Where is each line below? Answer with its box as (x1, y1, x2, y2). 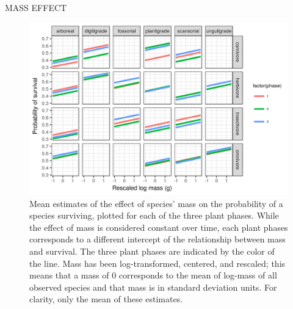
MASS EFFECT (5, 1, 67, 13)
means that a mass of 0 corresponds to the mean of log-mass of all (29, 269, 277, 282)
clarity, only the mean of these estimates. (29, 293, 183, 305)
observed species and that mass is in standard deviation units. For (29, 280, 277, 293)
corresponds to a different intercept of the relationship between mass (29, 233, 286, 245)
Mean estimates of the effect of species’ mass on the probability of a (29, 197, 283, 209)
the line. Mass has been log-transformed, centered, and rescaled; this (29, 256, 286, 269)
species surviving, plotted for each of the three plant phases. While (29, 209, 279, 222)
